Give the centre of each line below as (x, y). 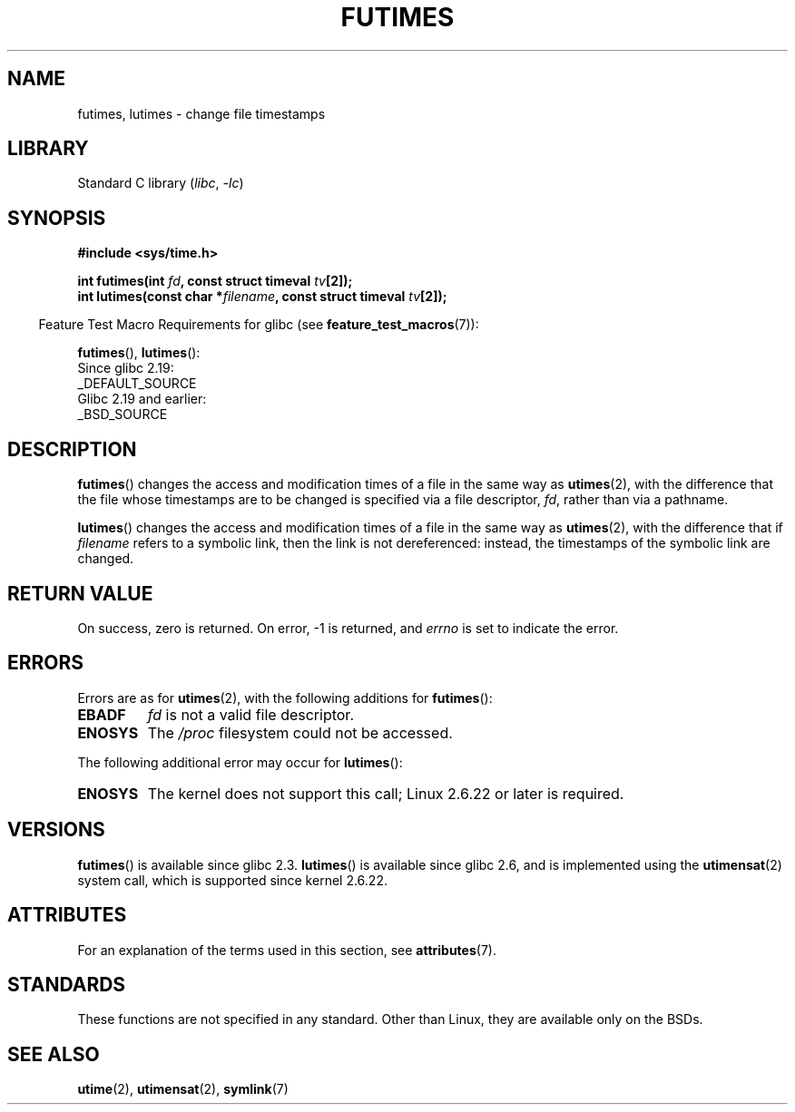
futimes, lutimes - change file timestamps (201, 113)
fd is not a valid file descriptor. (250, 714)
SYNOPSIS (57, 218)
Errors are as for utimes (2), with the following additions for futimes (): (285, 697)
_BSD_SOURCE (123, 415)
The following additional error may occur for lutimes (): (240, 762)
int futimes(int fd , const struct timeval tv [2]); (215, 281)
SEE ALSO (54, 1054)
